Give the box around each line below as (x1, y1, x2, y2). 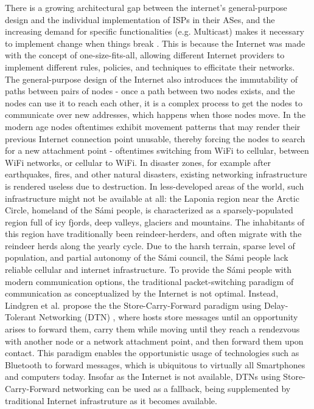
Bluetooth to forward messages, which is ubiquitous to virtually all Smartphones (5, 358, 305, 371)
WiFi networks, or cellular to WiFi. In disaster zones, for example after (5, 156, 271, 168)
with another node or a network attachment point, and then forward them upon (5, 334, 304, 347)
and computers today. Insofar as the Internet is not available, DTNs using (5, 370, 281, 383)
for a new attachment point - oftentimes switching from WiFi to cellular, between (5, 144, 309, 157)
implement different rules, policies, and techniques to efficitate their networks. (5, 60, 295, 73)
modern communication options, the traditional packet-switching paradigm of (5, 275, 294, 287)
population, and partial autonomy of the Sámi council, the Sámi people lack (5, 251, 288, 264)
